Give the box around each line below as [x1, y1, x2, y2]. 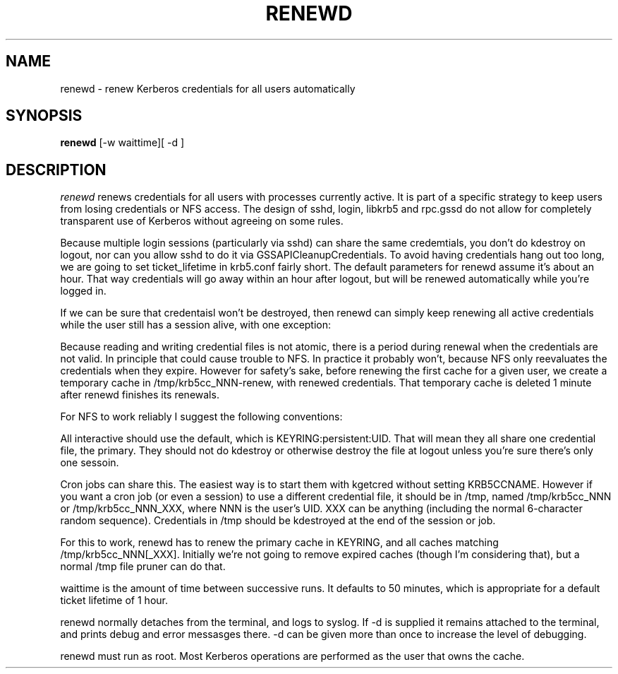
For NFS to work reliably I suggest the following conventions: [60, 410, 343, 423]
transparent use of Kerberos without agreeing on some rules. [60, 215, 344, 227]
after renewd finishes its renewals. [60, 389, 219, 401]
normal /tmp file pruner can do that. [60, 560, 226, 573]
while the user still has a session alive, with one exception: [60, 319, 332, 331]
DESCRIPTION [6, 160, 107, 179]
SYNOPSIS [6, 107, 83, 125]
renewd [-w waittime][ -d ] [60, 136, 185, 149]
